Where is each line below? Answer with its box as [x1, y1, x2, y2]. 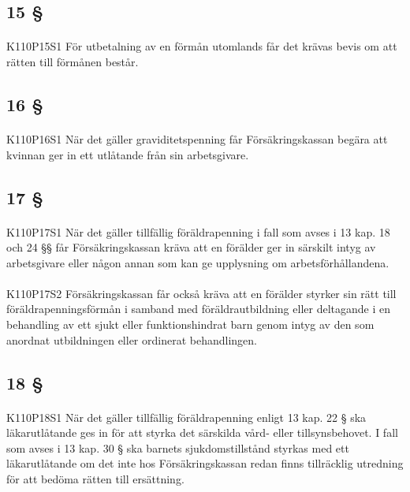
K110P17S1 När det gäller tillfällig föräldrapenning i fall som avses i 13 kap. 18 [6, 223, 390, 240]
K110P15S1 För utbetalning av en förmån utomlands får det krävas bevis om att [6, 38, 397, 54]
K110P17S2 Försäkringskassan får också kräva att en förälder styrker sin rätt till [6, 285, 397, 301]
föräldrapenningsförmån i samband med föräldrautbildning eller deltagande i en [6, 300, 390, 317]
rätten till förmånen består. [6, 53, 139, 69]
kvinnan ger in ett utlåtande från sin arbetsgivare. [6, 146, 249, 162]
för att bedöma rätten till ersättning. [6, 471, 184, 486]
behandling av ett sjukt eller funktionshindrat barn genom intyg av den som [6, 316, 375, 333]
